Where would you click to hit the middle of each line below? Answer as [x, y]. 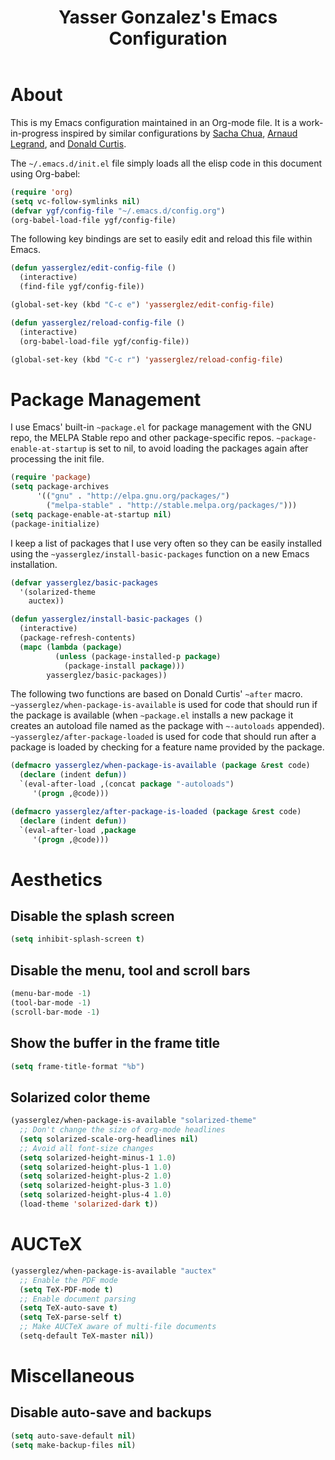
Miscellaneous [72, 1376]
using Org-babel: [45, 173]
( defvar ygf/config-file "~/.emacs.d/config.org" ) [118, 211]
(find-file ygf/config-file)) [82, 287]
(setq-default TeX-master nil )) [87, 1336]
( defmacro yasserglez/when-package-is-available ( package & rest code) [160, 766]
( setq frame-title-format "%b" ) [77, 1066]
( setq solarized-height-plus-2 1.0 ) [95, 1176]
